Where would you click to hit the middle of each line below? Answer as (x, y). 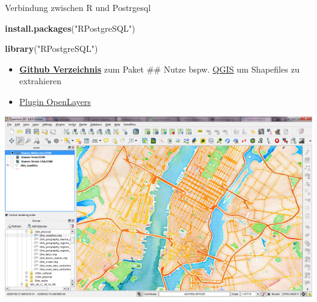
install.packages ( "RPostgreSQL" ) (70, 28)
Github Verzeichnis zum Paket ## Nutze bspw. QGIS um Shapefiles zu (159, 69)
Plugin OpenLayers (55, 101)
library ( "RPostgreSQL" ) (52, 49)
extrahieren (40, 81)
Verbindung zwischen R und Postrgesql (78, 7)
